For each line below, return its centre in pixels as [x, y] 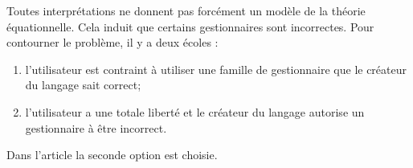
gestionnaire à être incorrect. [96, 127]
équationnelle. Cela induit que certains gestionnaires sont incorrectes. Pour [190, 26]
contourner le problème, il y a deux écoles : [112, 42]
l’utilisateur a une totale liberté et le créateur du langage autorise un [195, 111]
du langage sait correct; [83, 85]
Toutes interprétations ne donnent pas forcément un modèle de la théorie [186, 10]
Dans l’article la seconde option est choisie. [112, 155]
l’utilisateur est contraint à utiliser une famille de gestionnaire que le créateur [216, 69]
